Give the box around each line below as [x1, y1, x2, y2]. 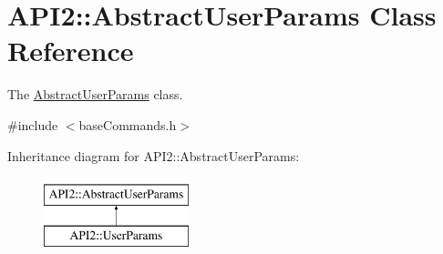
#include [7, 115, 58, 134]
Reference [7, 32, 134, 69]
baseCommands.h [78, 115, 177, 134]
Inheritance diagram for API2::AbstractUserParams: [7, 146, 300, 165]
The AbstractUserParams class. [7, 85, 183, 104]
